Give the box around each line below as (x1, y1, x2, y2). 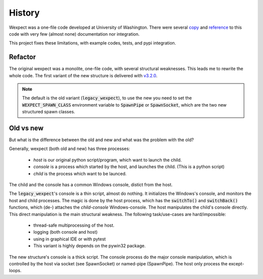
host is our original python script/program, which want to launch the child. (33, 157, 182, 163)
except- (228, 260, 244, 266)
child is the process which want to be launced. (33, 171, 127, 176)
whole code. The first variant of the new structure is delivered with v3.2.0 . (9, 72, 158, 78)
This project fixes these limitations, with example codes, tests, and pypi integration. (9, 40, 176, 46)
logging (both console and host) (33, 229, 98, 235)
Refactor (9, 53, 36, 61)
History (9, 7, 40, 18)
